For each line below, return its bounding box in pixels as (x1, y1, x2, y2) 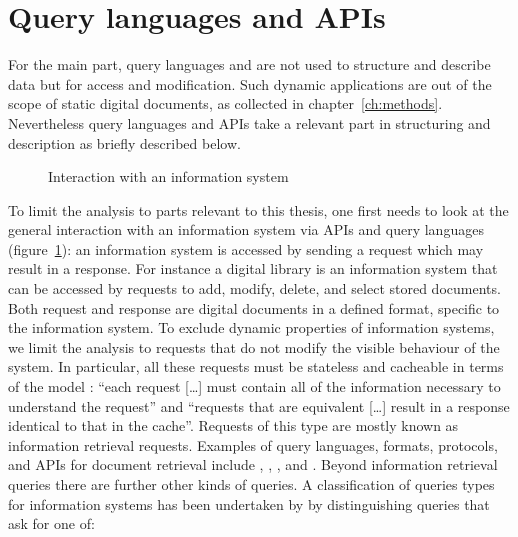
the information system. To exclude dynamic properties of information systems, (8, 317, 495, 338)
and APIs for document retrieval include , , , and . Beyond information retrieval (8, 454, 498, 475)
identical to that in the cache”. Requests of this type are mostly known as (8, 415, 459, 436)
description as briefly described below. (8, 132, 241, 153)
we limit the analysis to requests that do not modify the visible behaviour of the (8, 336, 500, 357)
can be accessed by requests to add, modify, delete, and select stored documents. (8, 278, 501, 299)
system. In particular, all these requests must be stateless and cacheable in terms (8, 356, 504, 377)
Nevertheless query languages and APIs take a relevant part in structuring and (8, 112, 491, 133)
